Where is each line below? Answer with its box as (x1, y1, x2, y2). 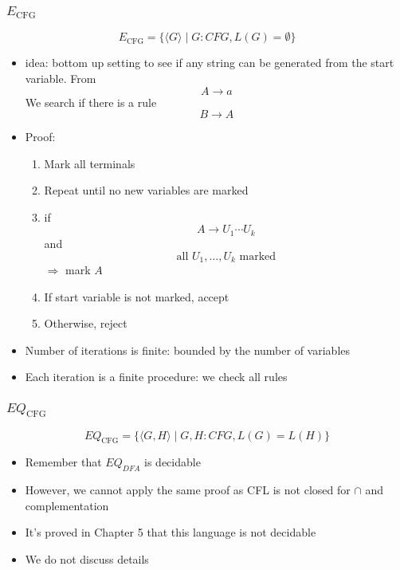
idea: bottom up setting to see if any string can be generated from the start (25, 54, 394, 71)
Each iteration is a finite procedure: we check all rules (25, 368, 288, 385)
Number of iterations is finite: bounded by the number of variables (25, 341, 350, 358)
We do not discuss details (25, 550, 149, 567)
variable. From (25, 69, 96, 86)
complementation (25, 497, 109, 513)
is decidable (144, 454, 201, 470)
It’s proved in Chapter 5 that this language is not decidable (25, 524, 316, 541)
